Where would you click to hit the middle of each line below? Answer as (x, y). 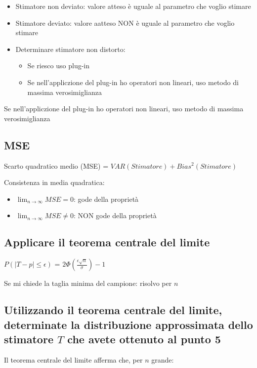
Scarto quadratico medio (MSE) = (56, 165)
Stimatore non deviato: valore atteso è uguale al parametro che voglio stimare (133, 6)
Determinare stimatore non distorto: (70, 49)
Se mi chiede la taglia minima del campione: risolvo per (88, 283)
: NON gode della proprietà (115, 215)
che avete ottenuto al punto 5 (144, 339)
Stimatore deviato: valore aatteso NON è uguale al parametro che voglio (125, 23)
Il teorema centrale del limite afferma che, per (73, 359)
